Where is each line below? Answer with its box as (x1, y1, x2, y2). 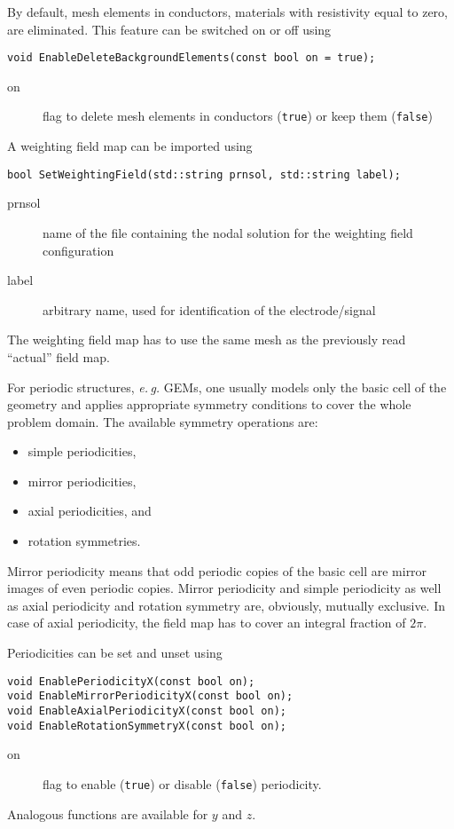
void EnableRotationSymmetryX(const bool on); (7, 719, 286, 732)
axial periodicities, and (27, 501, 152, 520)
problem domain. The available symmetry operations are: (7, 412, 318, 430)
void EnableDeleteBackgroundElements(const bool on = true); (7, 51, 376, 65)
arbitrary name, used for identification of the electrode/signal (43, 300, 376, 319)
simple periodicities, (27, 442, 137, 461)
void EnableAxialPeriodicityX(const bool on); (7, 704, 286, 717)
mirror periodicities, (27, 471, 137, 490)
